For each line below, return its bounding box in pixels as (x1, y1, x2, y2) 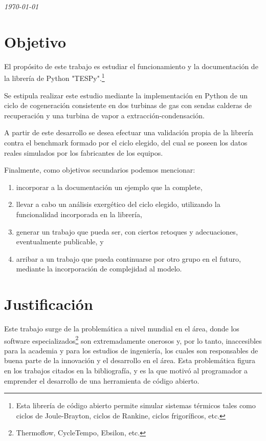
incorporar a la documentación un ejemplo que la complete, (16, 181, 203, 192)
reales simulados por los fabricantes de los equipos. (4, 147, 163, 158)
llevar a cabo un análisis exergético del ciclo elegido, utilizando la (16, 199, 220, 209)
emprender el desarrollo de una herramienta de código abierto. (4, 375, 199, 386)
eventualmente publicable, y (16, 236, 104, 247)
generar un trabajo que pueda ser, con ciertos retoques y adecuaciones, (16, 226, 238, 237)
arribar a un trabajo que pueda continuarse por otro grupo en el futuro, (16, 253, 241, 264)
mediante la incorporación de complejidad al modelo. (16, 263, 182, 274)
